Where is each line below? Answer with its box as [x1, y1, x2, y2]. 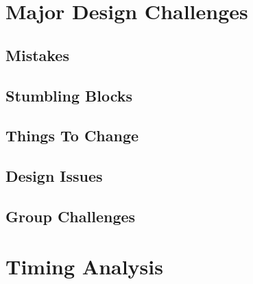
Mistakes [5, 44, 69, 65]
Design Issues [5, 165, 103, 187]
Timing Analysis [5, 252, 163, 281]
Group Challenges [5, 205, 136, 226]
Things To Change [5, 125, 139, 146]
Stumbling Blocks [5, 84, 132, 106]
